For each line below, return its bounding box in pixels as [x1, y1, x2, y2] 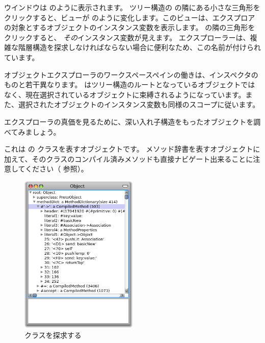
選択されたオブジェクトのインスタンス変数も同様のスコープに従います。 [18, 99, 260, 110]
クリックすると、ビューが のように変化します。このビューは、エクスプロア [4, 12, 255, 22]
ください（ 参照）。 [25, 163, 88, 174]
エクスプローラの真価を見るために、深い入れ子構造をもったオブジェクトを [4, 116, 254, 127]
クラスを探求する [24, 329, 82, 340]
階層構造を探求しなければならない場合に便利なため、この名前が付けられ [18, 42, 261, 53]
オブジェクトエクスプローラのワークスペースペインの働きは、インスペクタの [4, 69, 258, 80]
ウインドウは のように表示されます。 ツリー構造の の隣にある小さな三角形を [4, 2, 260, 12]
